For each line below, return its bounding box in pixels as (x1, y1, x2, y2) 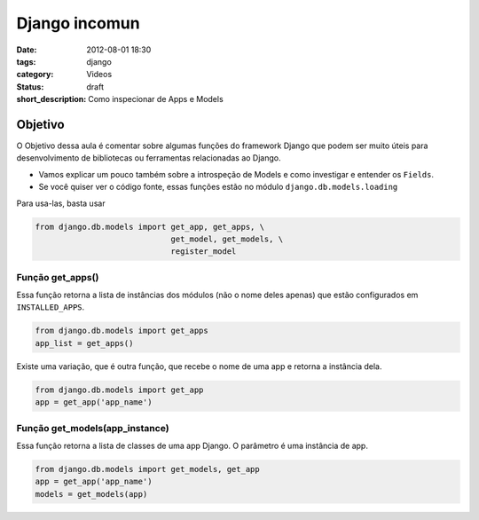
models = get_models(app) (35, 489, 148, 499)
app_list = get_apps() (35, 338, 134, 348)
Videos (86, 69, 113, 80)
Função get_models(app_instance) (16, 422, 169, 434)
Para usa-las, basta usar (16, 198, 106, 209)
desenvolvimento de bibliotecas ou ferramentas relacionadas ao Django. (16, 153, 281, 163)
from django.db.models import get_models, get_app (35, 464, 261, 474)
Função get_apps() (16, 271, 99, 283)
